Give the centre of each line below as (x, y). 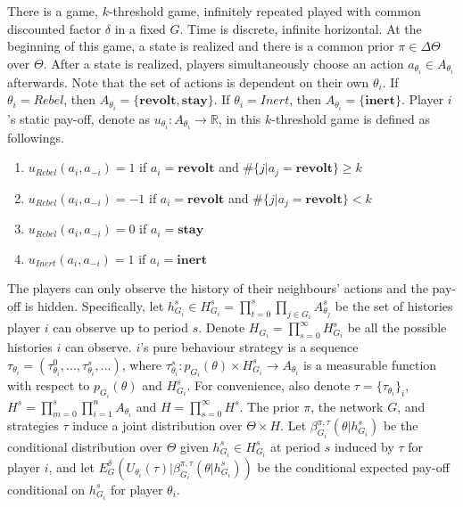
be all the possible (397, 327)
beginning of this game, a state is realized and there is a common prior (201, 46)
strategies (33, 425)
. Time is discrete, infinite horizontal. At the (301, 28)
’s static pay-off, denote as (79, 118)
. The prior (269, 406)
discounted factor (54, 28)
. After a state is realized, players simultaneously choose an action (223, 63)
